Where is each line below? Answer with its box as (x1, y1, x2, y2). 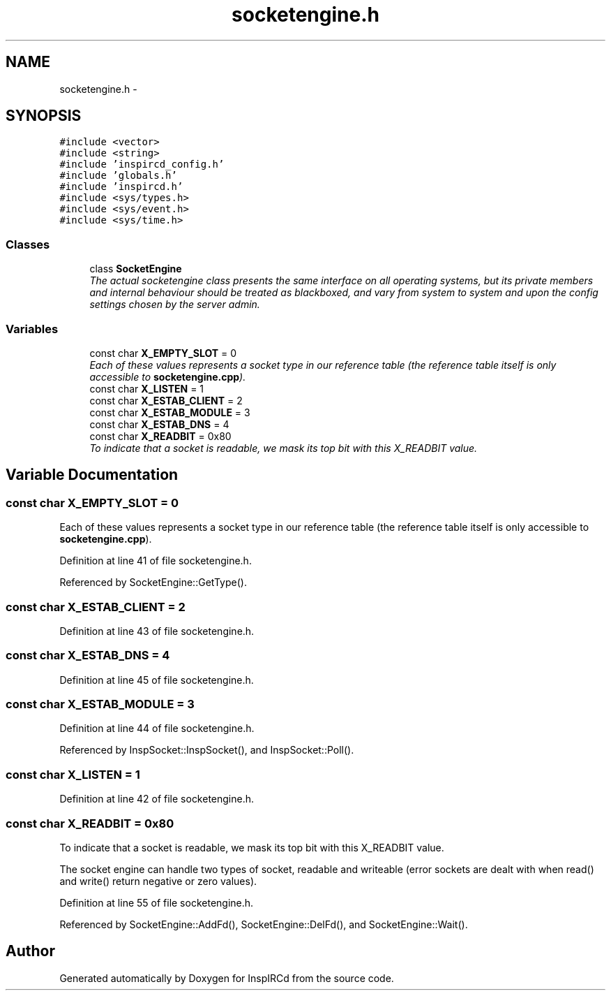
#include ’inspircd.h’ (59, 181, 183, 193)
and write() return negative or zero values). (59, 874, 257, 887)
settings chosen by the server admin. (89, 298, 260, 311)
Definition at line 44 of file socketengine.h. (59, 722, 255, 735)
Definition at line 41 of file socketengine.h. (59, 555, 252, 567)
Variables (6, 321, 59, 336)
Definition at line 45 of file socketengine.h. (59, 673, 254, 686)
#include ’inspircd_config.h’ (59, 159, 225, 170)
